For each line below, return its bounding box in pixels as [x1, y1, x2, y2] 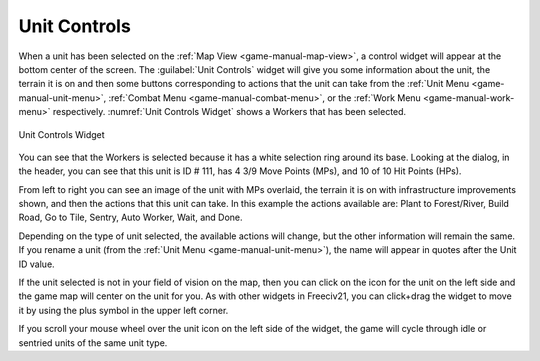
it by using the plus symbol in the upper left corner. [18, 304, 229, 316]
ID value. [18, 258, 55, 270]
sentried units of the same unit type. [18, 336, 168, 349]
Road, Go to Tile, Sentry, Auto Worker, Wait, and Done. [18, 211, 244, 224]
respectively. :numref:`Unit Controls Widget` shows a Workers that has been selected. [52, 106, 407, 118]
